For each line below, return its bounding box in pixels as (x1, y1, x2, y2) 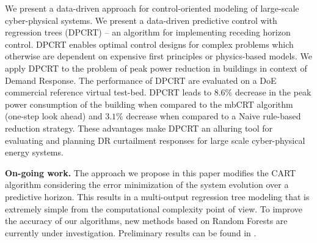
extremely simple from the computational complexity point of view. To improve (5, 202, 303, 215)
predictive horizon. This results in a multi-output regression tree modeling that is (5, 190, 310, 203)
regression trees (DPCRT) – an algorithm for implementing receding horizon (5, 26, 291, 39)
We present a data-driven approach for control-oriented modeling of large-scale (5, 2, 299, 14)
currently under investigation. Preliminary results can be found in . (5, 226, 257, 239)
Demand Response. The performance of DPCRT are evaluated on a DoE (5, 73, 277, 86)
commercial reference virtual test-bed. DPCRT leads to (5, 86, 212, 99)
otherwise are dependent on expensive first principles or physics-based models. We (5, 50, 312, 62)
